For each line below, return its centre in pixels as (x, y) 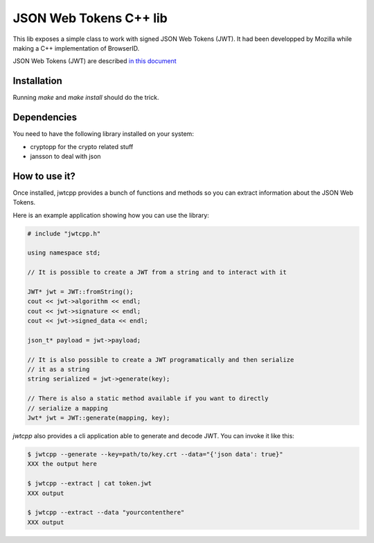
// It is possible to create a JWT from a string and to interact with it (157, 273)
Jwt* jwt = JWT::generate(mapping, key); (99, 418)
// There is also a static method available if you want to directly (148, 398)
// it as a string (59, 370)
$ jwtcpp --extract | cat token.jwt (90, 483)
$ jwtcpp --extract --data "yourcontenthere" (106, 512)
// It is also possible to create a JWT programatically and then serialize (161, 360)
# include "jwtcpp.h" (64, 233)
